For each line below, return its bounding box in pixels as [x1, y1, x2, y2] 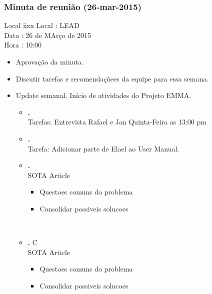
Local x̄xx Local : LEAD [4, 20, 79, 30]
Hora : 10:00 [4, 39, 42, 50]
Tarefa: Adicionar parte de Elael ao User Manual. [27, 143, 179, 153]
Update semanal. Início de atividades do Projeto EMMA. [15, 90, 191, 100]
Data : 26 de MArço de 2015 [4, 29, 91, 40]
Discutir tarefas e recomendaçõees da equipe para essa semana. [15, 73, 209, 83]
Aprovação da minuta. [15, 56, 84, 66]
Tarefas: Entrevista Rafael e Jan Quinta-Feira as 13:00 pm [27, 116, 206, 127]
